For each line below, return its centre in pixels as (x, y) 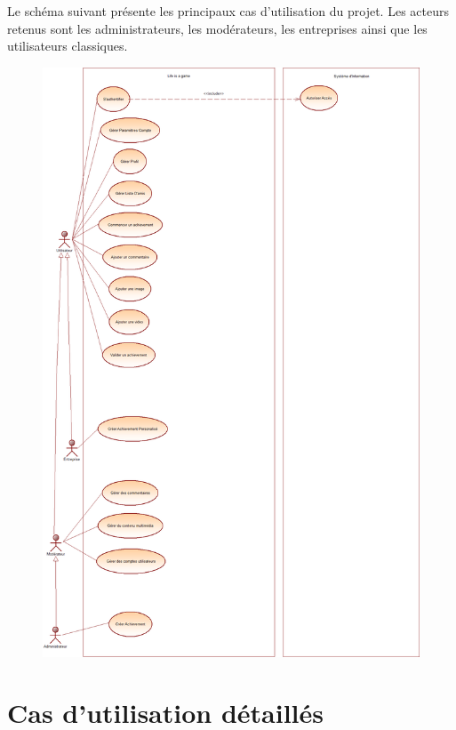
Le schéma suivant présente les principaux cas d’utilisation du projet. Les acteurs (228, 11)
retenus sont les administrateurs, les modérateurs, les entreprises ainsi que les (217, 28)
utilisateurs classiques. (68, 46)
